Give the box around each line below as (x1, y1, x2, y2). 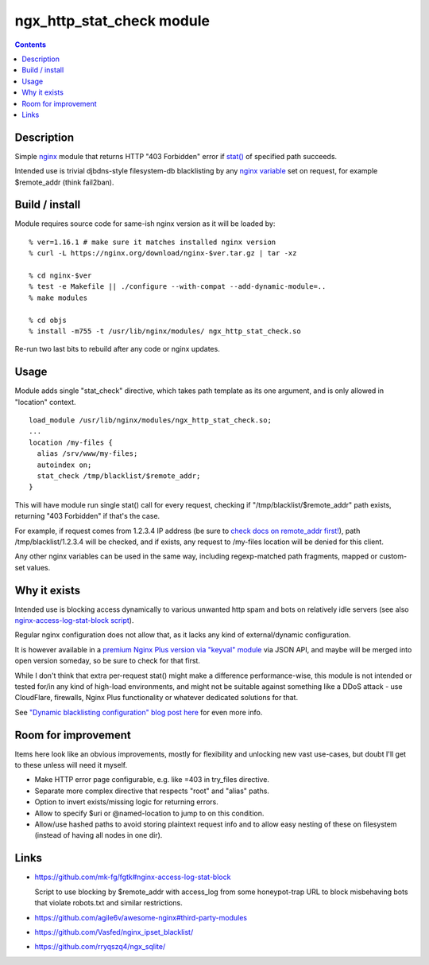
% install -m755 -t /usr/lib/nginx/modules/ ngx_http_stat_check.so (29, 327, 301, 336)
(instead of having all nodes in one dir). (34, 831, 163, 840)
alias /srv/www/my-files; (37, 449, 138, 458)
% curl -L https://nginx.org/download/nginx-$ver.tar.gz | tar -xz (29, 249, 297, 258)
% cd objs (29, 315, 67, 325)
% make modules (29, 293, 88, 302)
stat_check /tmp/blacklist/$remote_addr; (37, 472, 201, 481)
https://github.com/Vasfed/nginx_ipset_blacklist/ (34, 927, 194, 936)
